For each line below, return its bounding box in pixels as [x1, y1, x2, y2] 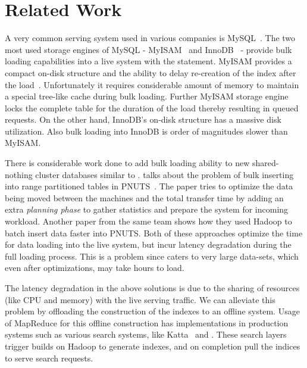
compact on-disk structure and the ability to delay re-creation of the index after [5, 66, 296, 79]
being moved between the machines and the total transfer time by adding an [5, 191, 284, 204]
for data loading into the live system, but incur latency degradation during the [5, 238, 292, 251]
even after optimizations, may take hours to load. [5, 261, 184, 274]
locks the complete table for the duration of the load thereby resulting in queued [5, 101, 299, 114]
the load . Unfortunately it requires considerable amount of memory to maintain [5, 78, 299, 91]
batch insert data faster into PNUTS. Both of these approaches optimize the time [5, 226, 303, 239]
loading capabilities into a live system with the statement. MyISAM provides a [5, 55, 292, 67]
